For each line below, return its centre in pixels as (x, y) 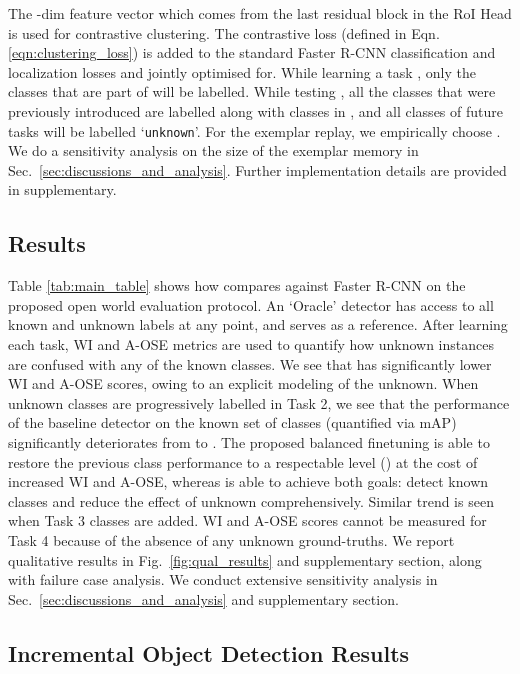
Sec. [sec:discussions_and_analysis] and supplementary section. (203, 598)
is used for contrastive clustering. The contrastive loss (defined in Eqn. (224, 32)
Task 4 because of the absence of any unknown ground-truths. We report (231, 539)
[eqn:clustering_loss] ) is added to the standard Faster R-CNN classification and (252, 52)
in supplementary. (62, 189)
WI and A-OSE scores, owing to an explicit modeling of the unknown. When (243, 383)
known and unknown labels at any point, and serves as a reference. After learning (258, 324)
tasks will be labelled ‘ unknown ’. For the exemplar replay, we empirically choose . (254, 130)
